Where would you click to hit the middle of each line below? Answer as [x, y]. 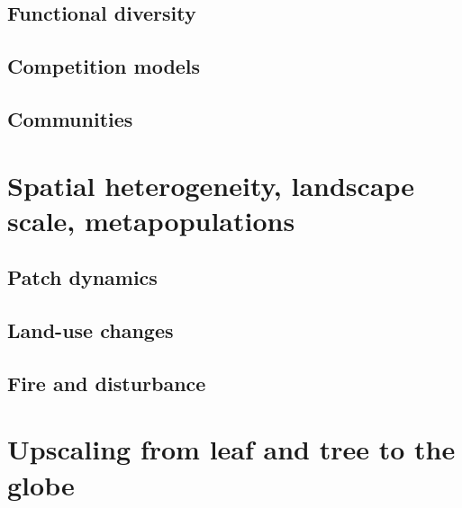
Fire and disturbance [107, 383]
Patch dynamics [82, 277]
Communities [70, 118]
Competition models [104, 66]
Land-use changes [91, 330]
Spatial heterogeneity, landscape [211, 185]
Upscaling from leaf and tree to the [231, 449]
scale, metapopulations [151, 220]
